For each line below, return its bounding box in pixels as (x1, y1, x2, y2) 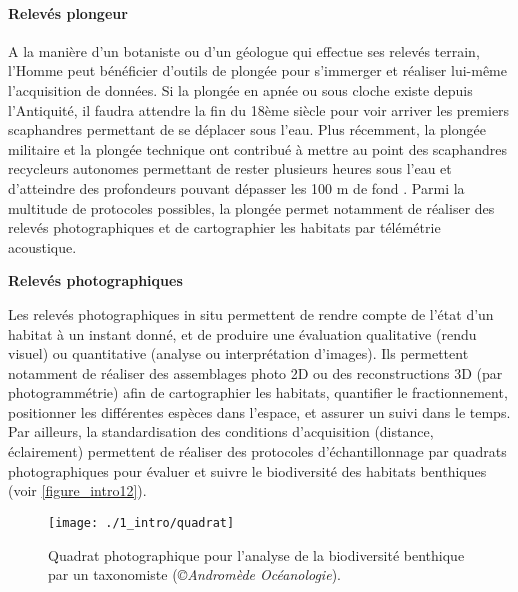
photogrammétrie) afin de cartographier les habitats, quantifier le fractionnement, (8, 382, 508, 403)
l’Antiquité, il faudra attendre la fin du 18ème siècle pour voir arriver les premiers (8, 99, 510, 120)
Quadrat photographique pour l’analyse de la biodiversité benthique (48, 544, 465, 565)
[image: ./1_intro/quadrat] (48, 515, 235, 530)
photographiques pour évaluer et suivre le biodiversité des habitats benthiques (8, 460, 487, 481)
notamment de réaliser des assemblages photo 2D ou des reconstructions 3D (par (8, 362, 503, 383)
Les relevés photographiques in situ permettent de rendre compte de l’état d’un (8, 303, 494, 324)
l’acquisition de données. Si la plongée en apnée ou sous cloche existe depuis (8, 79, 473, 100)
